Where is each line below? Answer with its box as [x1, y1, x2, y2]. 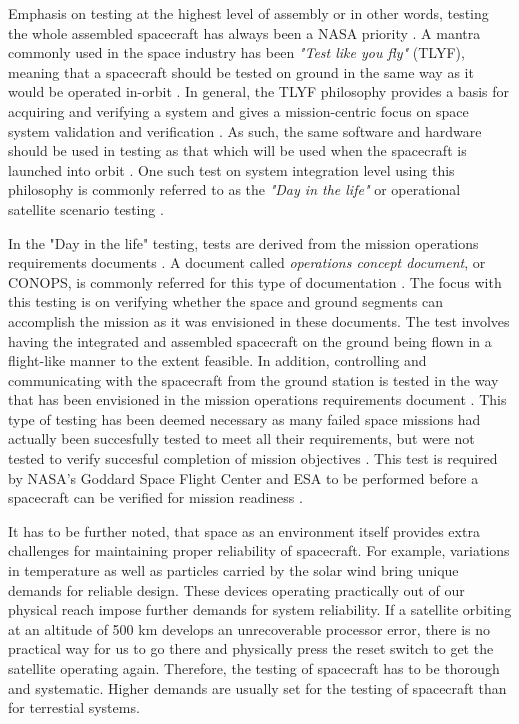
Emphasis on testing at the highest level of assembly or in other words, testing [8, 3, 489, 23]
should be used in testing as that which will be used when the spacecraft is [8, 140, 467, 161]
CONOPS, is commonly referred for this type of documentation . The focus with [8, 271, 502, 292]
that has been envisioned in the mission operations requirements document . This [8, 389, 507, 410]
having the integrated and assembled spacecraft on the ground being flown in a [8, 330, 492, 351]
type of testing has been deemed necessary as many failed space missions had [8, 408, 481, 429]
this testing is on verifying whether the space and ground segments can [8, 291, 443, 312]
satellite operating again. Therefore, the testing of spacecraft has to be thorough [8, 658, 500, 678]
